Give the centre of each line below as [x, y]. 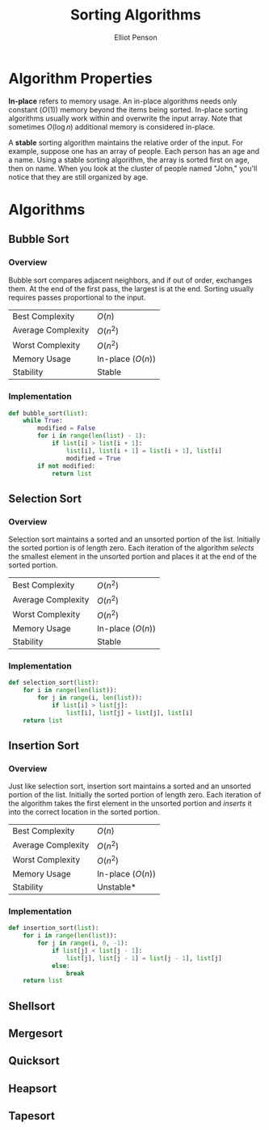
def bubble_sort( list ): [48, 413]
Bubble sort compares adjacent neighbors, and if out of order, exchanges [130, 280]
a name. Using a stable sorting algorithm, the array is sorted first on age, [129, 159]
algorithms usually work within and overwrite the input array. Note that [125, 118]
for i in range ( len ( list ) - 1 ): [92, 436]
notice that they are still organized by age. [78, 176]
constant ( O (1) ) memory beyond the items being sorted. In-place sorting [128, 109]
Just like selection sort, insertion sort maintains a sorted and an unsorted [130, 786]
